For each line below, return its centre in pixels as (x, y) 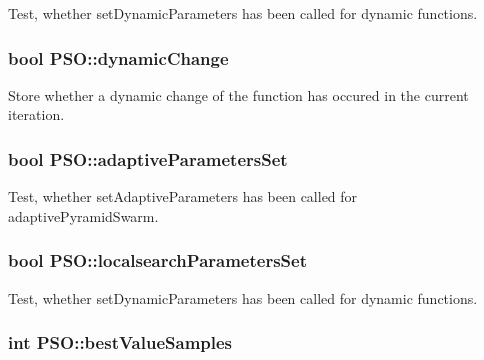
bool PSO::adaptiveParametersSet (148, 158)
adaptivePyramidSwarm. (83, 215)
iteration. (36, 114)
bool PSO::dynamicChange (118, 57)
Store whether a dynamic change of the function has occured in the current (238, 94)
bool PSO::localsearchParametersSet (157, 260)
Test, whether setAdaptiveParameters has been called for (183, 196)
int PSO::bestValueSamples (120, 342)
